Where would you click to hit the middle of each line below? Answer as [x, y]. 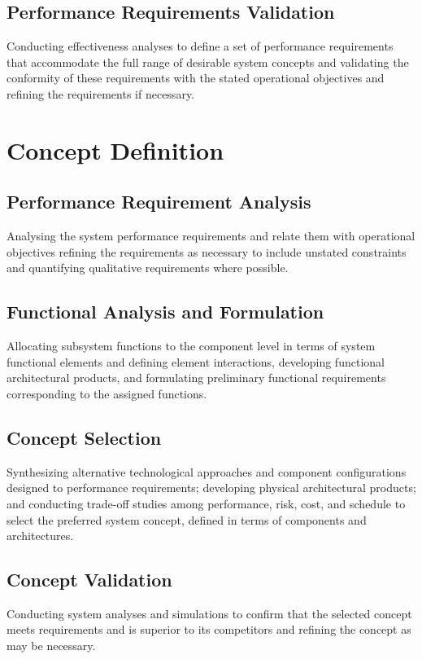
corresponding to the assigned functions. [107, 393]
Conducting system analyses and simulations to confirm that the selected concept [209, 613]
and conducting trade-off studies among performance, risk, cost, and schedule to [206, 503]
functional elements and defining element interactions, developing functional [196, 361]
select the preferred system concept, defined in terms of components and [187, 519]
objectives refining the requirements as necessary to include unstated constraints [207, 251]
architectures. [40, 536]
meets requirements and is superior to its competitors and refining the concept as [209, 629]
